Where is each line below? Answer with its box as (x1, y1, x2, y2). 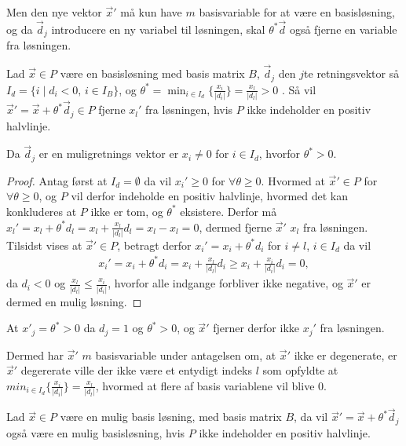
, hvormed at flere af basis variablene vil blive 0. (95, 377, 327, 393)
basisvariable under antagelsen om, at (95, 346, 276, 363)
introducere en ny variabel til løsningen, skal (51, 20, 265, 37)
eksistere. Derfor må (180, 203, 277, 219)
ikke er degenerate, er (294, 346, 397, 363)
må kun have (120, 4, 182, 20)
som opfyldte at (262, 362, 338, 378)
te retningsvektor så (304, 65, 400, 82)
